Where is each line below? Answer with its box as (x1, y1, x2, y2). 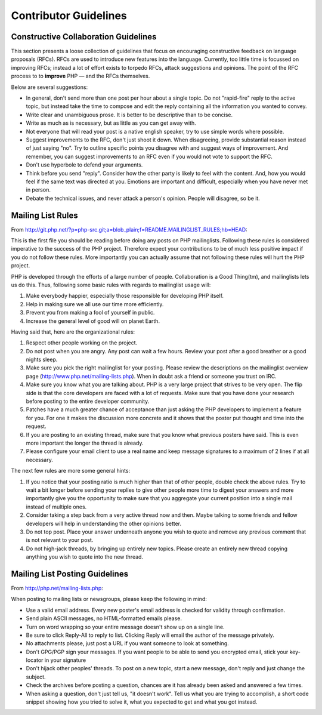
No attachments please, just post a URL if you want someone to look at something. (26, 640, 229, 647)
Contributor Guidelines (11, 9, 128, 22)
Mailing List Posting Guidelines (11, 569, 128, 579)
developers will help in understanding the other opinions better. (26, 520, 182, 527)
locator (26, 657, 44, 664)
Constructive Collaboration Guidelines (11, 32, 157, 42)
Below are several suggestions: (11, 84, 88, 91)
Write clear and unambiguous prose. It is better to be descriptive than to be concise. (26, 111, 233, 118)
